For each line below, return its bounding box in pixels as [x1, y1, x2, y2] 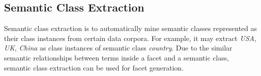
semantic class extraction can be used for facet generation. [4, 62, 184, 72]
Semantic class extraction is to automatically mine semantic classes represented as [4, 23, 257, 33]
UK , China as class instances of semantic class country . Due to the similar [4, 42, 232, 53]
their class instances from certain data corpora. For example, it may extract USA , [4, 32, 256, 43]
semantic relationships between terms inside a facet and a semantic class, [4, 52, 229, 62]
